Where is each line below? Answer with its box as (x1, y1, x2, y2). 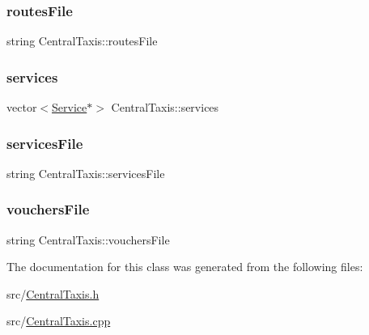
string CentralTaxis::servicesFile (6, 164, 165, 181)
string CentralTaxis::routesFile (6, 32, 158, 49)
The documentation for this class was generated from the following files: (6, 258, 363, 275)
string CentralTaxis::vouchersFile (6, 231, 170, 248)
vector (6, 99, 37, 116)
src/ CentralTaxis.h (6, 285, 100, 302)
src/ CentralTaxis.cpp (6, 312, 111, 329)
